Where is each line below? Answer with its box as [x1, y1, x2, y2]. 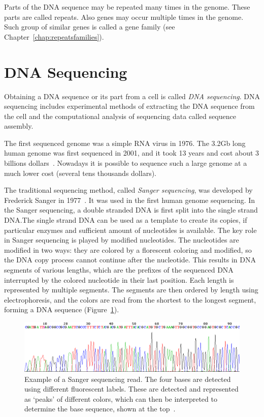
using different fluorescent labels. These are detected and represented [24, 383, 239, 394]
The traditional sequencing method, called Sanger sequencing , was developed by [4, 185, 253, 195]
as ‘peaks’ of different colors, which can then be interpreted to [24, 393, 217, 404]
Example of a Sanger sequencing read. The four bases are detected [24, 373, 231, 384]
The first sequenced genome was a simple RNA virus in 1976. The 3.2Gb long [4, 137, 246, 148]
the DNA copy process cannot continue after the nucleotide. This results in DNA [4, 254, 256, 265]
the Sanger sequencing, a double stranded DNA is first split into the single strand [4, 204, 258, 215]
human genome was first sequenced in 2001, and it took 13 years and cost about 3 [4, 147, 259, 158]
